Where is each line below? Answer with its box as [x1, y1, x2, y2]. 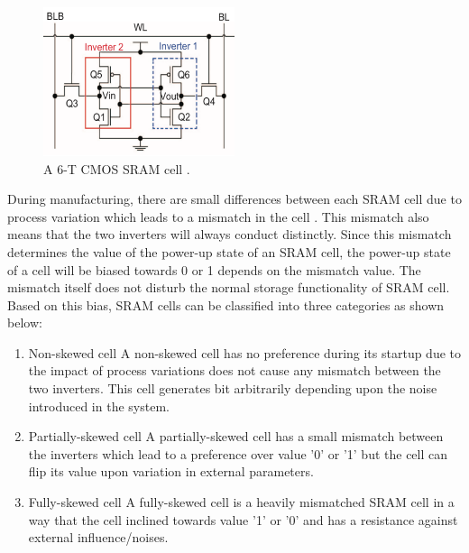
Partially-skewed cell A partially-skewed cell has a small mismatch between [28, 427, 444, 446]
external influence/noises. [28, 528, 169, 547]
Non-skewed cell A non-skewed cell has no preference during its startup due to [28, 343, 462, 362]
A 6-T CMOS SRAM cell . [43, 159, 190, 178]
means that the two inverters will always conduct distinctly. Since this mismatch [7, 225, 452, 244]
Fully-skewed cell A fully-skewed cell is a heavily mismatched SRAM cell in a [28, 493, 455, 512]
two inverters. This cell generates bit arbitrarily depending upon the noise [28, 379, 437, 398]
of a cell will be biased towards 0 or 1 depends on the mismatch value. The [7, 260, 421, 279]
